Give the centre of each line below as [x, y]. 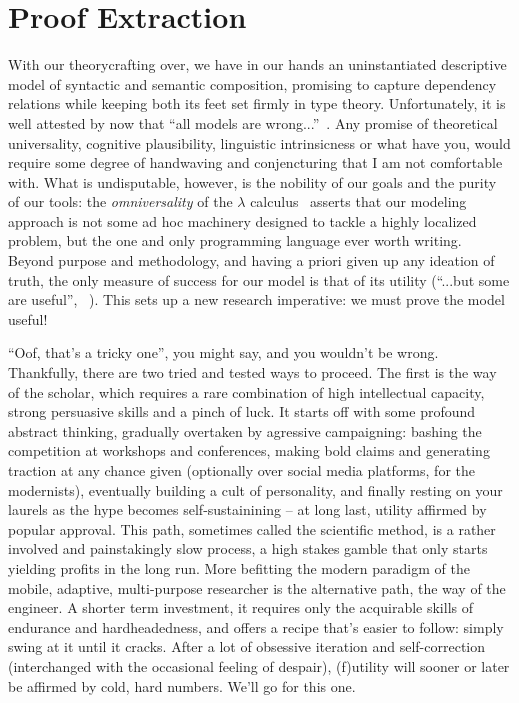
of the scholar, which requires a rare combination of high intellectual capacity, [246, 391]
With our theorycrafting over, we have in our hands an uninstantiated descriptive [257, 64]
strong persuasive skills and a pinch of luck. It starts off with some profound [242, 411]
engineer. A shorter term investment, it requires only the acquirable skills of [240, 607]
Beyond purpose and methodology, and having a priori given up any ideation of [251, 260]
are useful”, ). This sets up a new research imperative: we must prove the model [256, 299]
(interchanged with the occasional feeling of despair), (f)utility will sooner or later [259, 665]
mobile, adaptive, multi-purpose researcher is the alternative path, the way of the [257, 587]
